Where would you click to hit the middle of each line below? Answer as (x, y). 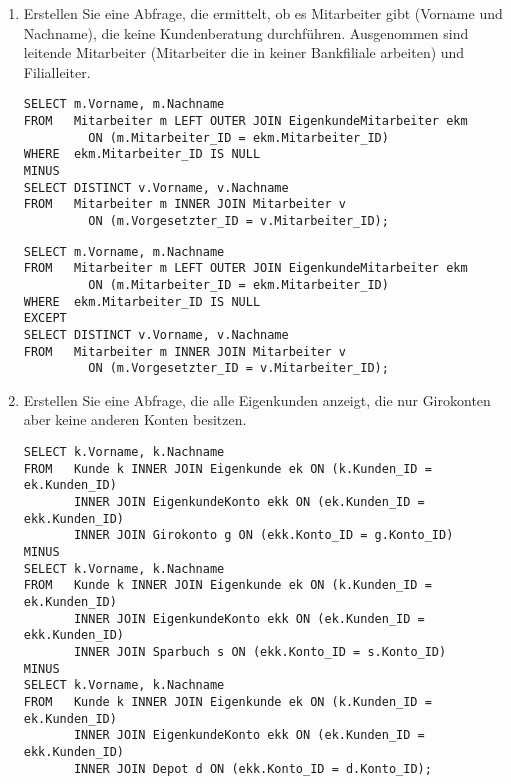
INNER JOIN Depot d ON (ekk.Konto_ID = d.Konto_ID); (252, 768)
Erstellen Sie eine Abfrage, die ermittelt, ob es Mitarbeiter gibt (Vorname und (263, 13)
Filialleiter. (57, 71)
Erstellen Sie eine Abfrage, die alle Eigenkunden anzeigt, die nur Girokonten (257, 399)
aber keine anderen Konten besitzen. (135, 419)
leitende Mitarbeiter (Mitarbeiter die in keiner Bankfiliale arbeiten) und (244, 52)
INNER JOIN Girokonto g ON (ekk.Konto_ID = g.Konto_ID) (263, 535)
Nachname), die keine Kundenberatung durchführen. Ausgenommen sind (246, 32)
